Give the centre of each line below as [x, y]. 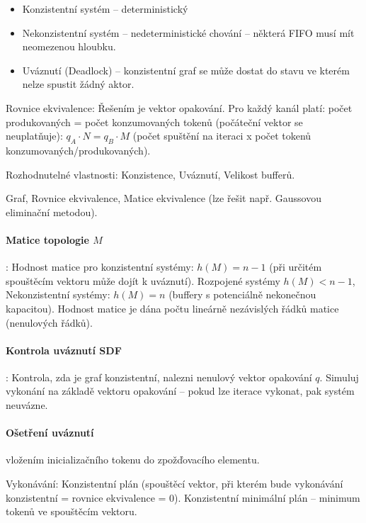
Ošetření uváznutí [50, 433]
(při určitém [296, 267]
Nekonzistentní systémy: [58, 294]
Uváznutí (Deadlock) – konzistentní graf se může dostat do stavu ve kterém [186, 70]
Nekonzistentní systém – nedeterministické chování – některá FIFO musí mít [188, 32]
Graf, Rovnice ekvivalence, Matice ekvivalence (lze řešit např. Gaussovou [164, 198]
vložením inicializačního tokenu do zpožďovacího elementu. [133, 460]
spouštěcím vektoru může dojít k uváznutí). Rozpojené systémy [143, 280]
